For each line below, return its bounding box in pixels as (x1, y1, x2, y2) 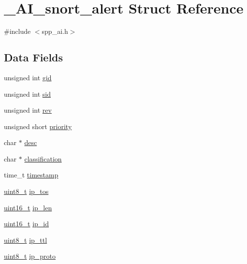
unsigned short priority (4, 121, 72, 131)
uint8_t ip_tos (4, 186, 49, 196)
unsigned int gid (4, 72, 52, 82)
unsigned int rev (4, 105, 52, 115)
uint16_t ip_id (4, 219, 49, 229)
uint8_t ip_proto (4, 251, 56, 261)
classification (24, 153, 62, 163)
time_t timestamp (4, 170, 58, 180)
